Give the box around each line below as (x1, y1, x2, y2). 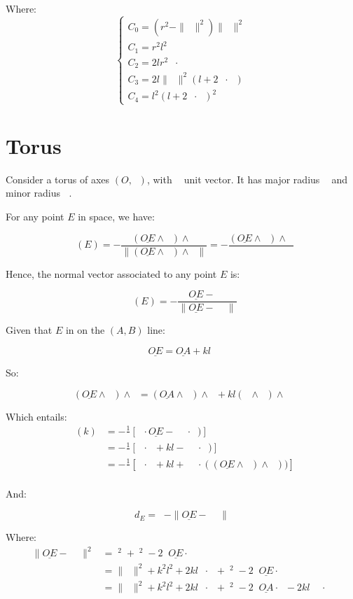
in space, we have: (78, 209, 155, 224)
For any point (6, 209, 64, 224)
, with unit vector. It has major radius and (146, 171, 347, 186)
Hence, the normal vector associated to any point (6, 266, 217, 281)
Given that (6, 323, 53, 337)
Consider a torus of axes (6, 171, 110, 186)
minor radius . (6, 185, 72, 200)
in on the (65, 323, 105, 337)
